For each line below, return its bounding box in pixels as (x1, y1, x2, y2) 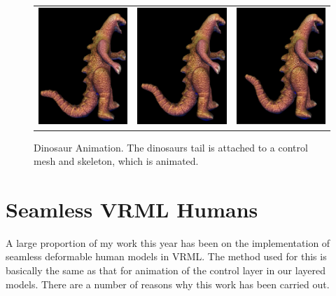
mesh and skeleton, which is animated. (34, 154, 199, 168)
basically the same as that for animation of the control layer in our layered (6, 263, 325, 278)
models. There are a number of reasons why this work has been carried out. (6, 276, 330, 291)
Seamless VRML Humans (6, 194, 258, 223)
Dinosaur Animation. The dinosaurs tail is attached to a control (34, 140, 308, 154)
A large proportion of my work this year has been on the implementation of (6, 235, 330, 250)
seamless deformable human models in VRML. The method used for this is (6, 249, 327, 264)
